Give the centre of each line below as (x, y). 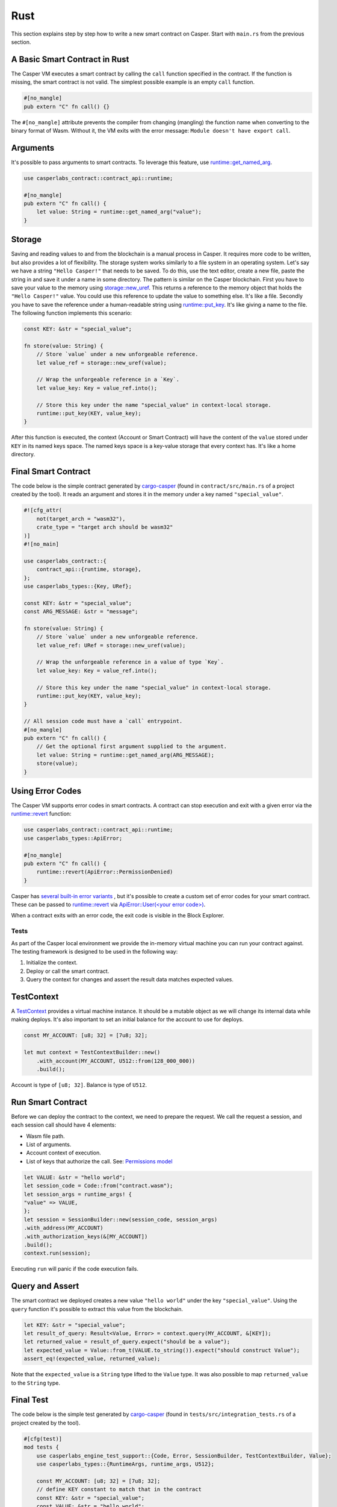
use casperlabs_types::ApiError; (73, 838)
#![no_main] (42, 544)
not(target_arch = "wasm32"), (81, 519)
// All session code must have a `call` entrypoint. (103, 721)
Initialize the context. (52, 963)
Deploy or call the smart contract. (68, 971)
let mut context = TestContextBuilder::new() (92, 1052)
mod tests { (42, 1447)
